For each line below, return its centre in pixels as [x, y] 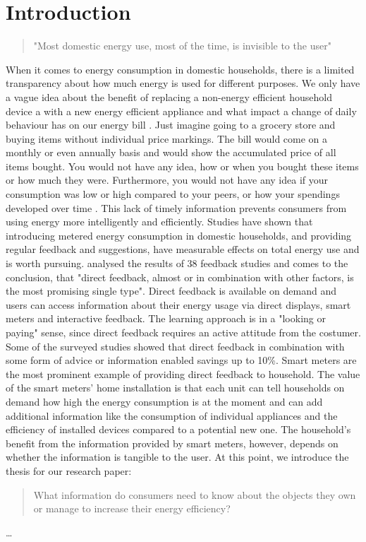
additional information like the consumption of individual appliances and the [172, 415]
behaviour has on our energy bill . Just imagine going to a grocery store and [171, 125]
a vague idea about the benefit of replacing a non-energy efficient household [169, 96]
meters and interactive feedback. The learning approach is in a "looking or [166, 318]
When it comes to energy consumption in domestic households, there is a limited [180, 69]
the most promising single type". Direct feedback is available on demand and [171, 291]
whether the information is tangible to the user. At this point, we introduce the [177, 457]
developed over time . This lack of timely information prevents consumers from [176, 207]
